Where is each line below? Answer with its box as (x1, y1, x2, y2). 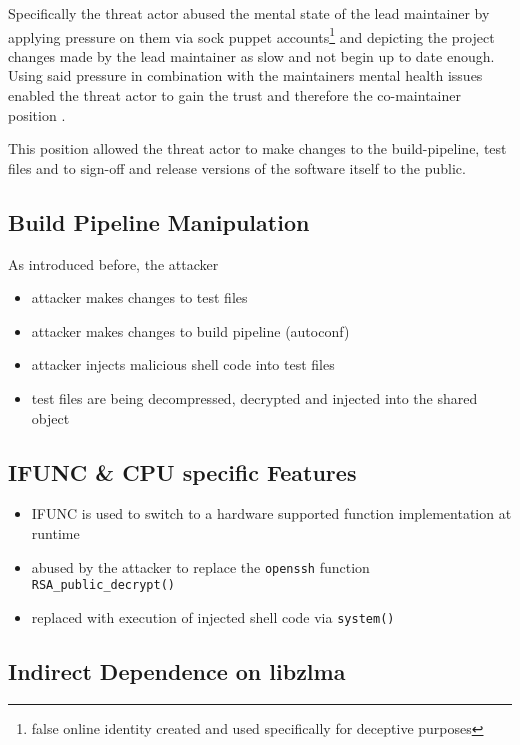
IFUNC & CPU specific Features (8, 456, 357, 487)
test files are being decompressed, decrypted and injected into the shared (31, 387, 478, 408)
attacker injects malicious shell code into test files (31, 354, 335, 375)
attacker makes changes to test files (31, 287, 248, 308)
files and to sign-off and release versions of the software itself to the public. (8, 157, 466, 178)
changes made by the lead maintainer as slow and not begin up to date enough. (8, 45, 495, 66)
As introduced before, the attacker (8, 253, 219, 274)
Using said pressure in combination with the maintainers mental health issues (8, 65, 483, 86)
